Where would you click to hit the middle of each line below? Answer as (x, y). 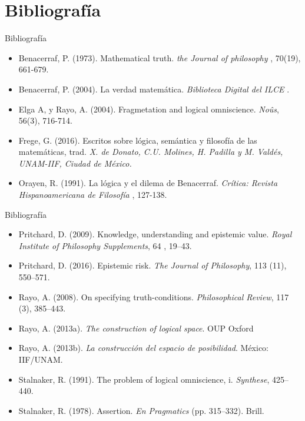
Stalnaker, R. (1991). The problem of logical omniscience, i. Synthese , (144, 379)
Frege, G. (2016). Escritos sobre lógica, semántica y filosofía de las (138, 140)
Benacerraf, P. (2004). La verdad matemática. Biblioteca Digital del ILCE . (154, 89)
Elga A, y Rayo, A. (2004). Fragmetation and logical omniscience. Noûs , (149, 109)
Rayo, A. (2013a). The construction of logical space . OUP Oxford (136, 328)
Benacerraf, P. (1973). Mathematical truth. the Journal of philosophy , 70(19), (160, 57)
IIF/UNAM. (41, 359)
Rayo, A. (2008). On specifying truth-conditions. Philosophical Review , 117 (154, 296)
